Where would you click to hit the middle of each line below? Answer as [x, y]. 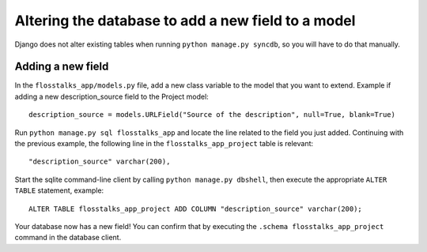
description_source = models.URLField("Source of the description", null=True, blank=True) [212, 115]
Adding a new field [62, 67]
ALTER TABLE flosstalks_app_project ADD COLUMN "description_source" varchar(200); [196, 209]
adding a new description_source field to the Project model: [111, 96]
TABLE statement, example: [59, 190]
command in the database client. [68, 238]
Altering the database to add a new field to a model [185, 21]
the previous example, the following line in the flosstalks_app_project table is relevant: [164, 144]
